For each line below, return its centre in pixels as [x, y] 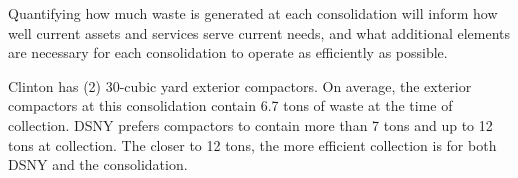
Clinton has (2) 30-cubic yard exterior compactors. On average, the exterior [240, 85]
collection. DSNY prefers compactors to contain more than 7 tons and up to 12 [250, 124]
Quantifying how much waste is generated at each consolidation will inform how [253, 13]
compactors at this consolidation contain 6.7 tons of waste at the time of [230, 105]
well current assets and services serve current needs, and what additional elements [259, 32]
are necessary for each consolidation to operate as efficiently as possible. [228, 52]
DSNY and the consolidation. [98, 164]
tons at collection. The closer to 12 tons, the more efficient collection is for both [252, 144]
